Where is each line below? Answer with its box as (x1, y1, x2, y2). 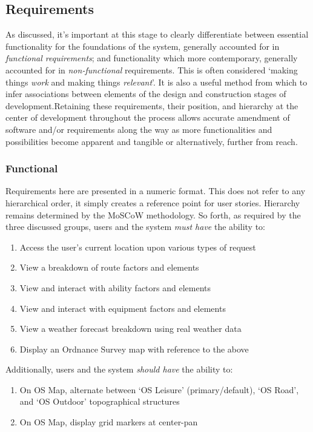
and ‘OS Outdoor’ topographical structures (19, 395, 180, 408)
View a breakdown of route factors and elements (19, 261, 199, 274)
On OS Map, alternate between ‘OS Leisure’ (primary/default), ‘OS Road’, (19, 383, 299, 396)
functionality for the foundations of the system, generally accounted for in (5, 39, 280, 52)
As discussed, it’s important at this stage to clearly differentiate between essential (5, 28, 309, 41)
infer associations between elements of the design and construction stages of (5, 87, 286, 100)
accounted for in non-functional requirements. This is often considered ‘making (5, 63, 298, 76)
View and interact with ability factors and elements (19, 281, 211, 294)
